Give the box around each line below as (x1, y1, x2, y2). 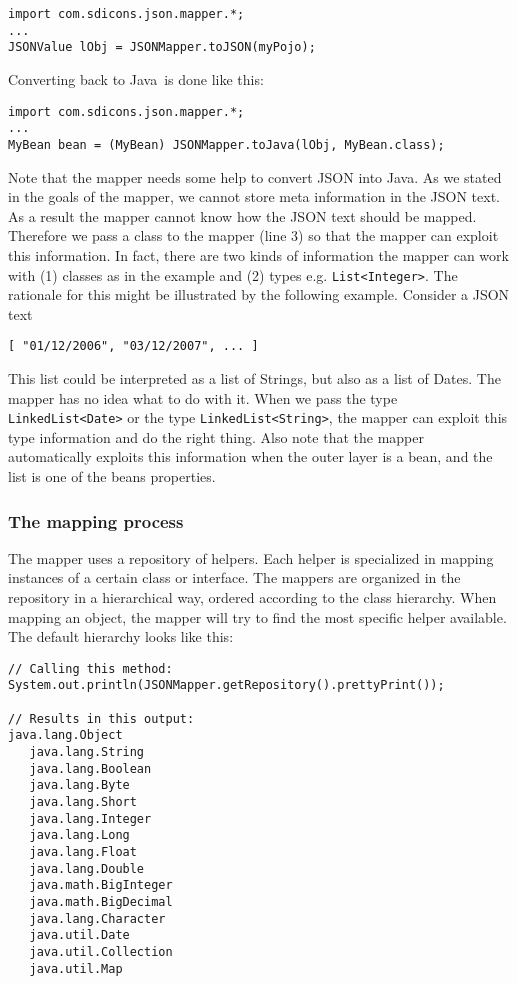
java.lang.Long (29, 828, 130, 843)
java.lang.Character (29, 911, 166, 926)
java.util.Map (29, 961, 123, 976)
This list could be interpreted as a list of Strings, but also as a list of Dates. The (8, 368, 501, 388)
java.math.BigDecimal (29, 895, 173, 909)
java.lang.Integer (29, 811, 152, 826)
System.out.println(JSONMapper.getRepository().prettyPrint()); (8, 678, 445, 693)
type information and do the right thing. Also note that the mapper (8, 426, 424, 447)
